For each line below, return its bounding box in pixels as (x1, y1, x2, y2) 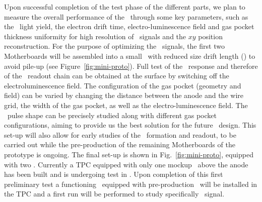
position (198, 31, 223, 41)
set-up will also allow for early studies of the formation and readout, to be (4, 129, 236, 140)
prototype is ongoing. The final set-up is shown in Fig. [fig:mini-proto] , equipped (4, 149, 253, 159)
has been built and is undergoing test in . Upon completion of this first (4, 169, 223, 179)
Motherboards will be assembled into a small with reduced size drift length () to (4, 50, 255, 61)
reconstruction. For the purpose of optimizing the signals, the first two (4, 41, 225, 51)
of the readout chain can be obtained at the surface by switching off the (4, 70, 229, 81)
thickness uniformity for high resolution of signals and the (4, 31, 186, 41)
